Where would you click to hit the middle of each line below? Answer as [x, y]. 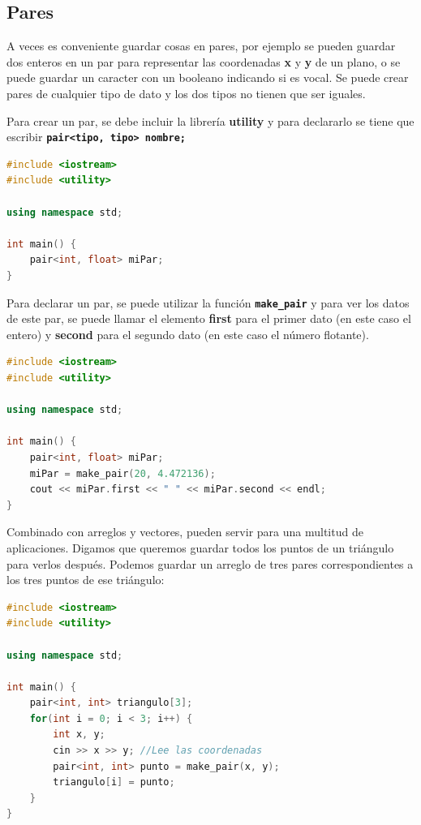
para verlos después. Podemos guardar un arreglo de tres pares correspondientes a [210, 563]
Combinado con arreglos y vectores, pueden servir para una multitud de [185, 532]
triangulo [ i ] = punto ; [114, 782]
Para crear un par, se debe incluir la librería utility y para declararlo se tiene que [210, 120]
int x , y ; [79, 735]
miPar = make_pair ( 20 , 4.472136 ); [122, 473]
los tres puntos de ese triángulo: [86, 580]
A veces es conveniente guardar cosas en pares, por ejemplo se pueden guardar [201, 46]
